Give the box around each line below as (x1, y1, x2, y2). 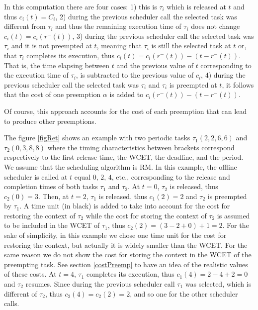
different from (4, 21, 46, 31)
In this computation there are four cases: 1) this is (4, 1, 157, 11)
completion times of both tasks (4, 181, 98, 192)
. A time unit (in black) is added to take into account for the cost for (19, 201, 230, 211)
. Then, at (38, 191, 69, 201)
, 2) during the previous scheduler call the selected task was (55, 11, 237, 21)
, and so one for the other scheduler (130, 288, 238, 299)
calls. (4, 298, 19, 309)
